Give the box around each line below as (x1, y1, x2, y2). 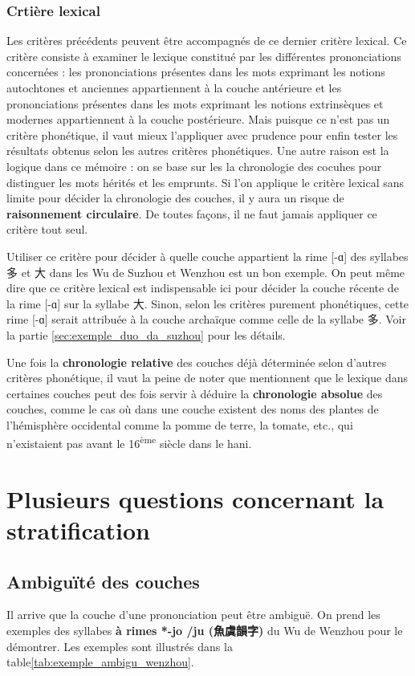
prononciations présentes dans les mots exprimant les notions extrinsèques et (6, 95, 384, 112)
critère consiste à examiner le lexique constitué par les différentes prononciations (6, 47, 401, 64)
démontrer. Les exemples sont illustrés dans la (6, 637, 233, 654)
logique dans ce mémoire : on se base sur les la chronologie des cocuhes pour (6, 157, 382, 174)
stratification (6, 514, 150, 547)
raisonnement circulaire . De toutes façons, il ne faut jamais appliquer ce (6, 205, 377, 222)
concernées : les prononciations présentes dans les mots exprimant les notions (6, 63, 385, 80)
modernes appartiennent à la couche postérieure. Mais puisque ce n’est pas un (6, 111, 390, 128)
